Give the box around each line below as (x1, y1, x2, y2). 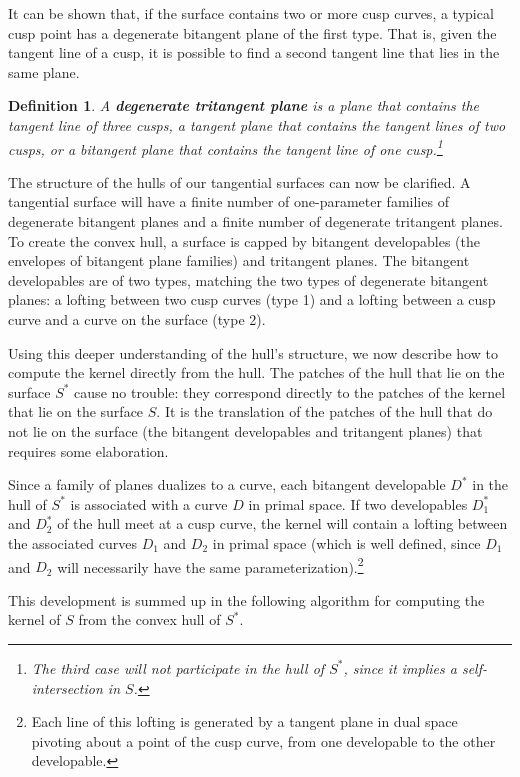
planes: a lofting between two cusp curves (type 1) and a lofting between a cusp (8, 289, 496, 310)
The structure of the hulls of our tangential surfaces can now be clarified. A (8, 171, 471, 192)
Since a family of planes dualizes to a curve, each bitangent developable (8, 474, 446, 495)
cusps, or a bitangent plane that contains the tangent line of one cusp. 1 (8, 135, 443, 159)
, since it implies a (343, 657, 457, 678)
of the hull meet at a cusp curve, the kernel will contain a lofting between (57, 513, 508, 534)
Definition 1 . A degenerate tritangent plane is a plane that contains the (8, 95, 480, 116)
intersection (31, 677, 103, 698)
